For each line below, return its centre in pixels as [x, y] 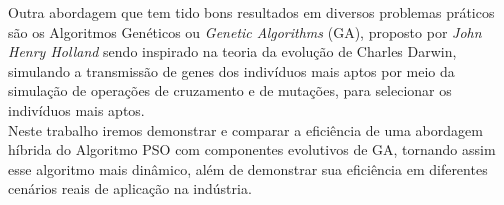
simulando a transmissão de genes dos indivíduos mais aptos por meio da [231, 70]
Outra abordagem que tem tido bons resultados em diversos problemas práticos [251, 12]
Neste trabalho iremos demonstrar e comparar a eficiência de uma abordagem [245, 129]
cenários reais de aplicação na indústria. [130, 188]
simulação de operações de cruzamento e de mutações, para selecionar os [230, 90]
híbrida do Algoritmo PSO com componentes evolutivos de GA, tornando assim [252, 149]
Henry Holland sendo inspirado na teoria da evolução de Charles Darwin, [232, 51]
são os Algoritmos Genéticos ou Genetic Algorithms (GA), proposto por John [245, 31]
